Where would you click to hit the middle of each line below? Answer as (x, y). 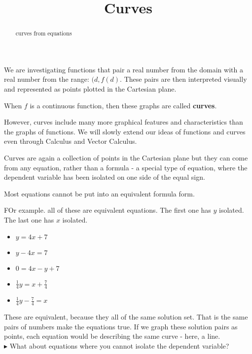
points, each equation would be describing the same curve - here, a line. (112, 336)
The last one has (29, 219)
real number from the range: (47, 79)
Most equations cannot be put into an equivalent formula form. (99, 193)
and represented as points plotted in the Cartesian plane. (90, 89)
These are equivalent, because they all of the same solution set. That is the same (126, 317)
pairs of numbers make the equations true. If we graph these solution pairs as (121, 326)
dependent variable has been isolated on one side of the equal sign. (105, 177)
